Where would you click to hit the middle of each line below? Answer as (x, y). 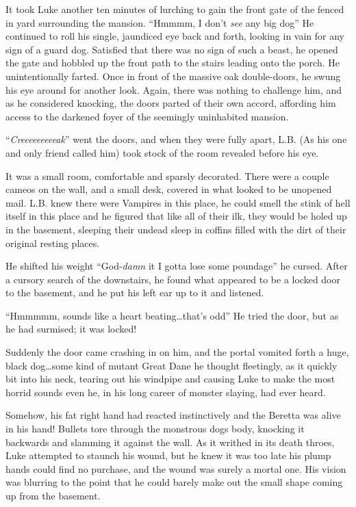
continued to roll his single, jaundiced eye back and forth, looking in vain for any (175, 36)
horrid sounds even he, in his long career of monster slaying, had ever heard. (166, 392)
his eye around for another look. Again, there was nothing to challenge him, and (174, 89)
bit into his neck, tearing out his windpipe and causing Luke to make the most (170, 379)
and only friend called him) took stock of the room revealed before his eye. (162, 152)
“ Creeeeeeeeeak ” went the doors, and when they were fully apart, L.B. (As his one (176, 139)
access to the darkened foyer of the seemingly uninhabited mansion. (147, 116)
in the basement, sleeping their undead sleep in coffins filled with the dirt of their (176, 229)
